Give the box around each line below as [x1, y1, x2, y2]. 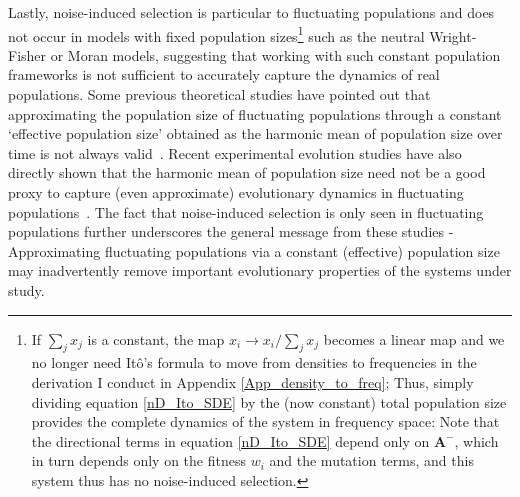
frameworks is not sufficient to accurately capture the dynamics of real [8, 64, 440, 85]
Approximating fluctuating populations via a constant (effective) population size [8, 240, 500, 261]
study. [8, 279, 45, 300]
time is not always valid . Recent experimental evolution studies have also [8, 142, 462, 163]
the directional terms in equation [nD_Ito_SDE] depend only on [31, 430, 430, 451]
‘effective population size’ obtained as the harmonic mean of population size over [8, 123, 503, 144]
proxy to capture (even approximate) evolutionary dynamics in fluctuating [8, 182, 464, 202]
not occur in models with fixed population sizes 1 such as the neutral [8, 22, 425, 46]
